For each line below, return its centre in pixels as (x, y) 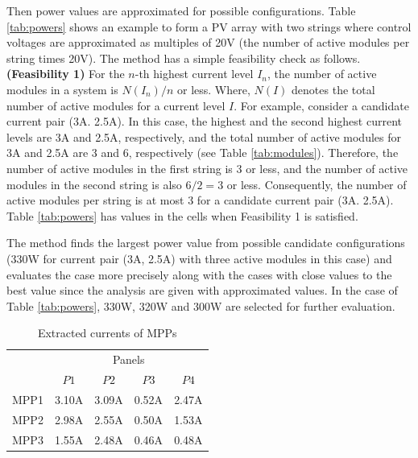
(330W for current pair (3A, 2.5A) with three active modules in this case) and (199, 258)
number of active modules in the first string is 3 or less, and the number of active (207, 168)
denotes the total (333, 89)
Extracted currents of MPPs (107, 333)
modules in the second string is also (94, 184)
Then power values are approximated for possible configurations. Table (181, 10)
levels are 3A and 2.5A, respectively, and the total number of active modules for (204, 136)
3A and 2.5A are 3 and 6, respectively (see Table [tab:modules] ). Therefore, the (203, 153)
